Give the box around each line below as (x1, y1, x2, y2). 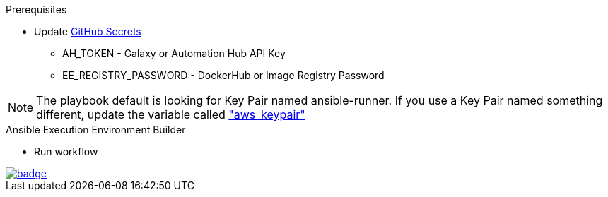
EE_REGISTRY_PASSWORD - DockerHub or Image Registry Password (62, 69, 385, 81)
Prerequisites (6, 4, 67, 16)
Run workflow (34, 145, 98, 157)
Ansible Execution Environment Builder (6, 124, 186, 136)
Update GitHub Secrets (34, 25, 141, 37)
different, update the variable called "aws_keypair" (36, 107, 305, 121)
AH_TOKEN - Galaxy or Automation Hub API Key (62, 47, 286, 59)
